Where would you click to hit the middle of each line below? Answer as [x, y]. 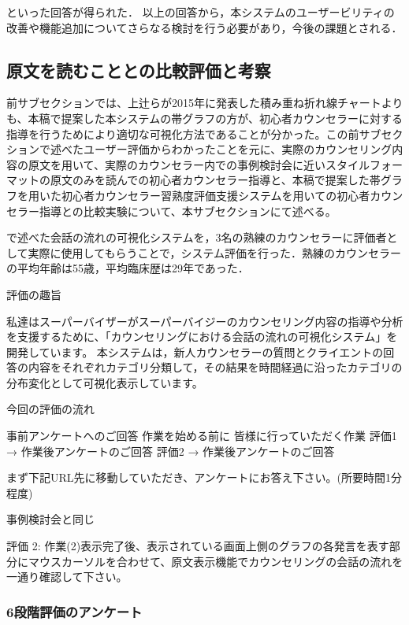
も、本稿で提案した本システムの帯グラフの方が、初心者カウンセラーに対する [204, 118]
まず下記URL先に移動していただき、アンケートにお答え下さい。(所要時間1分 [204, 477]
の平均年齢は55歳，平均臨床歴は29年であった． [128, 268]
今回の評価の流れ [50, 409]
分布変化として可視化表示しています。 [105, 382]
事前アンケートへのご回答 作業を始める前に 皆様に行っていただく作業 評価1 [202, 436]
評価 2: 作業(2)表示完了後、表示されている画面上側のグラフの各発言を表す [198, 546]
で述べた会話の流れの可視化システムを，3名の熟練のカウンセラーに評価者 [197, 237]
